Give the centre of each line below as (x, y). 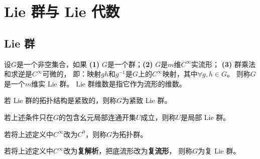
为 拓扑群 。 (130, 134)
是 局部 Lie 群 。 (206, 117)
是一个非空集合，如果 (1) (58, 64)
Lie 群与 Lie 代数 (62, 11)
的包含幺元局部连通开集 (98, 117)
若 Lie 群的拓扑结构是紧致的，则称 (60, 100)
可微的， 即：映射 (72, 74)
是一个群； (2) (130, 64)
